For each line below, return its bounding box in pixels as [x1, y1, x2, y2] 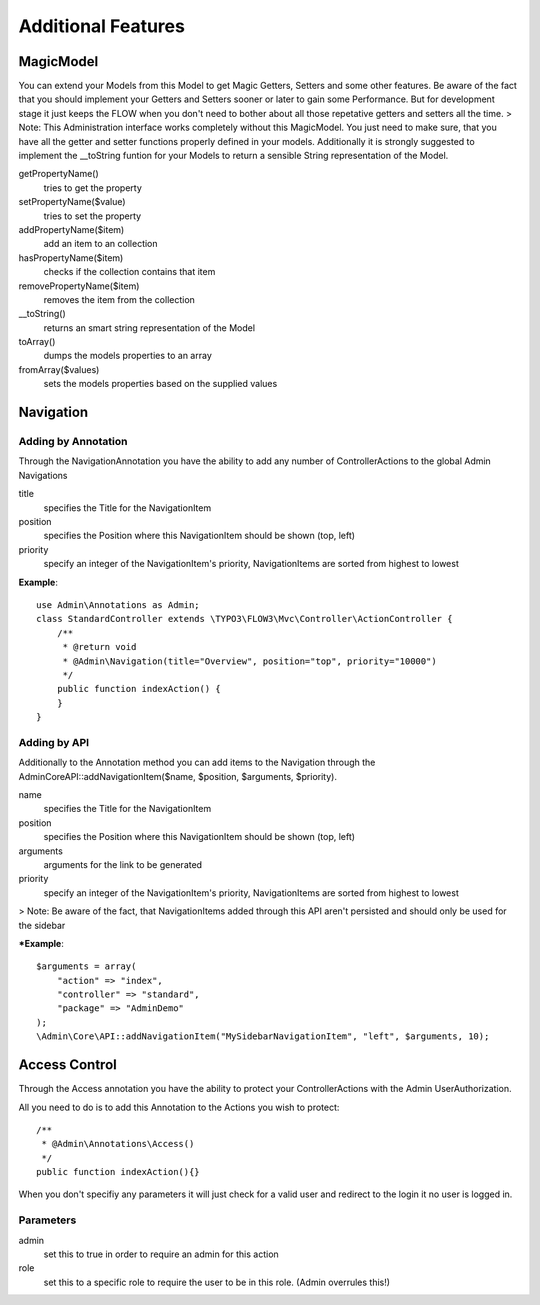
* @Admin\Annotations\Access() [41, 1138, 195, 1150]
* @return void [62, 641, 137, 653]
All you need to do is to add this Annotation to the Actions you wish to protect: [18, 1101, 340, 1113]
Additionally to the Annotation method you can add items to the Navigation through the [18, 756, 376, 769]
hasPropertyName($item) [18, 251, 124, 264]
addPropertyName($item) [18, 223, 125, 235]
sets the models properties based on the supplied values [43, 378, 278, 390]
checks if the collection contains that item [43, 266, 216, 278]
